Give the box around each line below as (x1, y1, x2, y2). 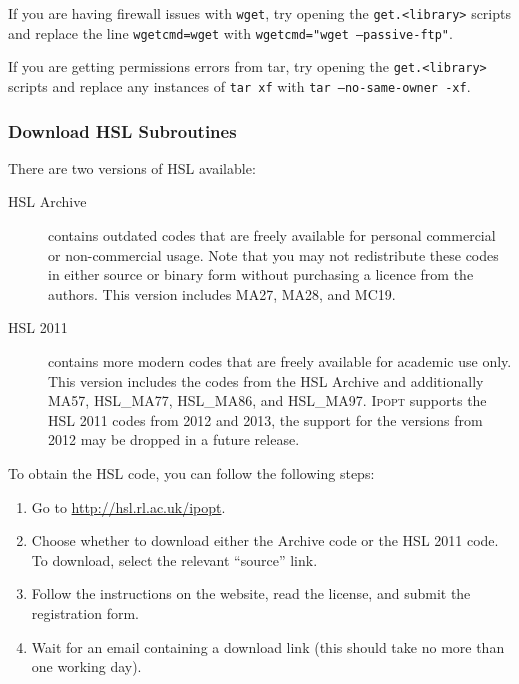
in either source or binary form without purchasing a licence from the (48, 264, 474, 285)
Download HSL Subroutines (8, 118, 237, 143)
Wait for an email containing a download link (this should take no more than (31, 636, 505, 657)
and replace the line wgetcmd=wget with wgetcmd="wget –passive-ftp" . (8, 22, 453, 43)
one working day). (31, 656, 142, 677)
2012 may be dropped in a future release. (48, 429, 300, 450)
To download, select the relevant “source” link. (31, 549, 318, 570)
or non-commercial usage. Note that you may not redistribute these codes (48, 244, 499, 265)
